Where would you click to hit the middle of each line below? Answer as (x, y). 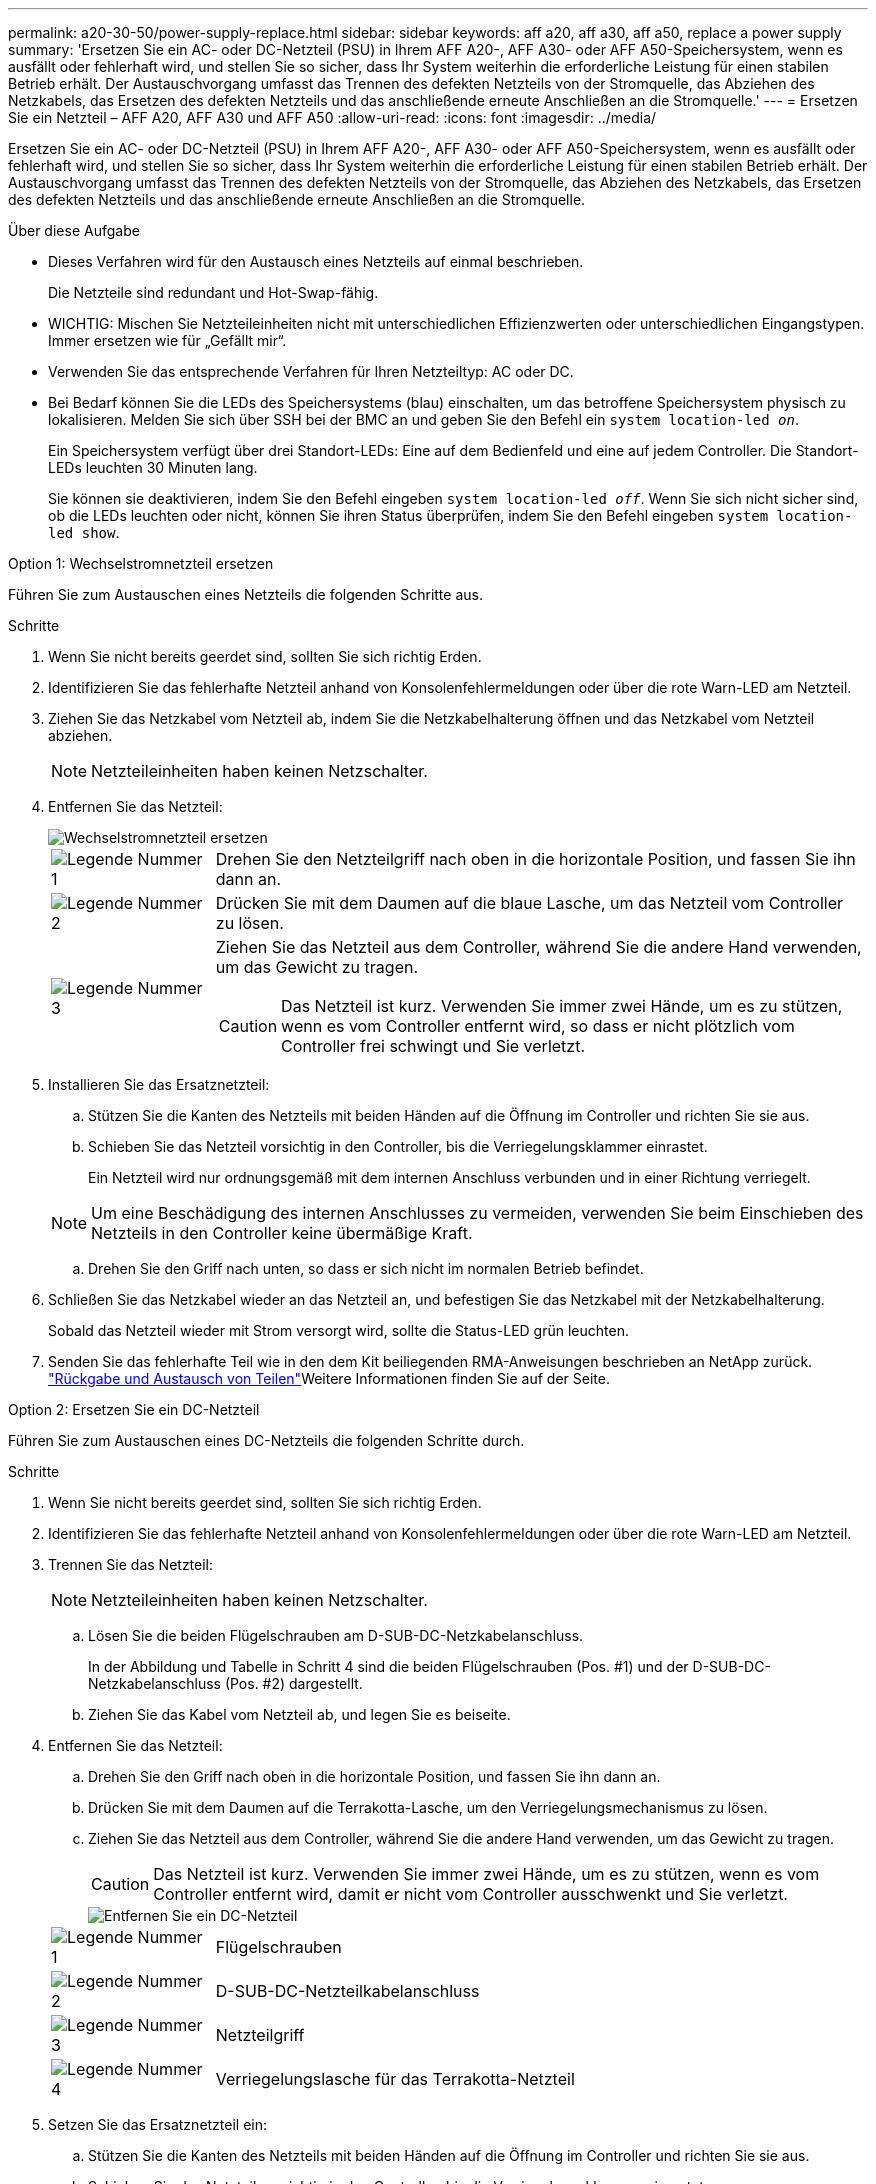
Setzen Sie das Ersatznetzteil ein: (158, 2124)
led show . (84, 532)
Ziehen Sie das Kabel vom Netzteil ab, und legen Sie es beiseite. (299, 1714)
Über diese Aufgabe (74, 230)
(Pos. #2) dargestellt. (293, 1683)
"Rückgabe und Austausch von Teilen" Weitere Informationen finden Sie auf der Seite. (329, 1378)
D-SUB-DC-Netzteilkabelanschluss (347, 1991)
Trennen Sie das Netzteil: (131, 1564)
